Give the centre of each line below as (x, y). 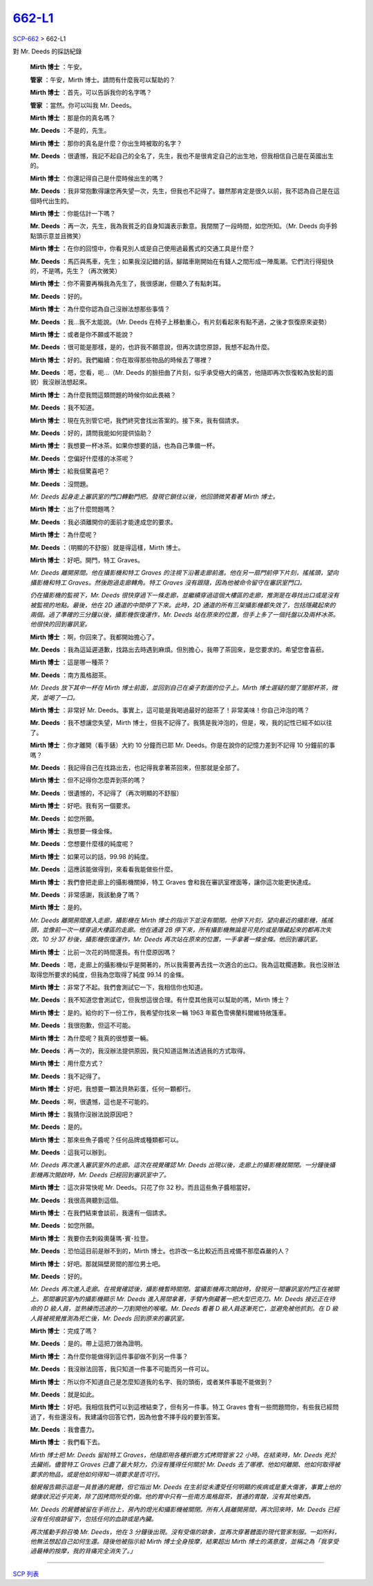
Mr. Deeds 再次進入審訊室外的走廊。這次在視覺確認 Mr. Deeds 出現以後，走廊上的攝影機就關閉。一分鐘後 (180, 1165)
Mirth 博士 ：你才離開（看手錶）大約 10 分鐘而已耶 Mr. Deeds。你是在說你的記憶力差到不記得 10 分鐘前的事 (183, 745)
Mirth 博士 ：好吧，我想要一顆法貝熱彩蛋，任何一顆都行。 (112, 1089)
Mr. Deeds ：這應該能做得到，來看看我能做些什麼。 (103, 869)
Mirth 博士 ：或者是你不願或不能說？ (82, 334)
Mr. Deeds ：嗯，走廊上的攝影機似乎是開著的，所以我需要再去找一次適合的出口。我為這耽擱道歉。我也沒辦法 (185, 965)
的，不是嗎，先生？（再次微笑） (75, 270)
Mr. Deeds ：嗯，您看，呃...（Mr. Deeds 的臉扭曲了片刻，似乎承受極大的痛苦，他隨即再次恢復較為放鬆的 (179, 373)
